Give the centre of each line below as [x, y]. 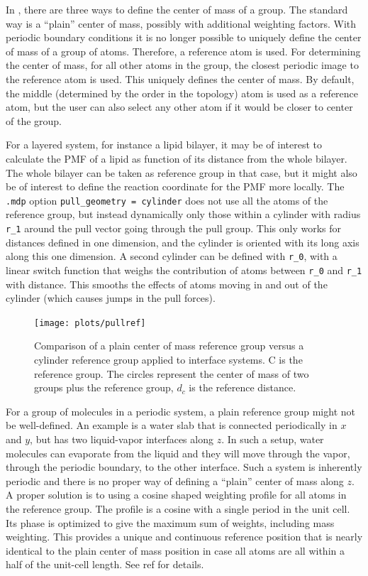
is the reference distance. [242, 387]
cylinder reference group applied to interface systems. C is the [168, 359]
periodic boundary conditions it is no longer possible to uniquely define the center [184, 37]
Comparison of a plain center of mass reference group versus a [169, 346]
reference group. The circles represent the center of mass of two [172, 373]
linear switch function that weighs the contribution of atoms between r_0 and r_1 [184, 270]
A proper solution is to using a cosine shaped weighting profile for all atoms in [176, 495]
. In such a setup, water [273, 439]
